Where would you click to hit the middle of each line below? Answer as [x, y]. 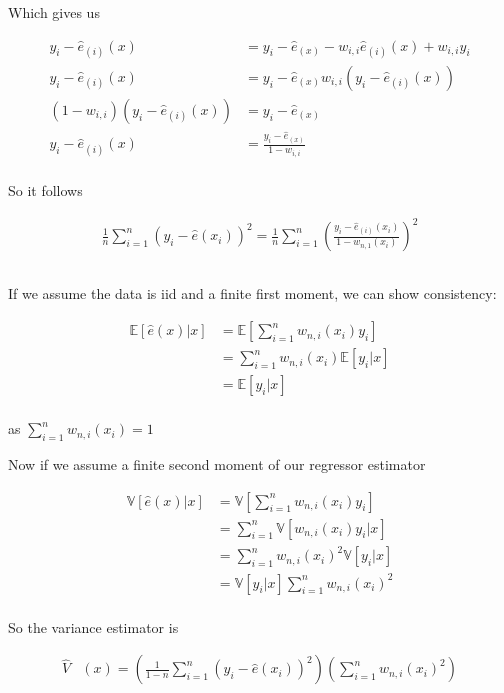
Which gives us [54, 12]
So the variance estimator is [93, 626]
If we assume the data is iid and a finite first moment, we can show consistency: [252, 293]
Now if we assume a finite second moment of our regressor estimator [217, 463]
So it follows [45, 189]
